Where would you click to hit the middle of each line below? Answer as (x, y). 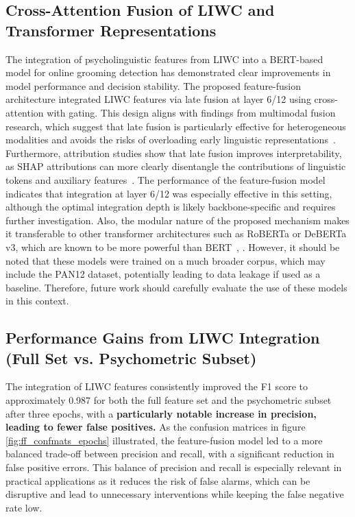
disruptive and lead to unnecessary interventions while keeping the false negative (175, 494)
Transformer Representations (111, 30)
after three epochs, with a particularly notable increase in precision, (161, 413)
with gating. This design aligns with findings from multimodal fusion (191, 112)
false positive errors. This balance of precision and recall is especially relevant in (174, 467)
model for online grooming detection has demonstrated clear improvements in (168, 72)
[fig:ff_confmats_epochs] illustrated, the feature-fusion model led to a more (164, 440)
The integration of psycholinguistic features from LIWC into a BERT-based (164, 59)
